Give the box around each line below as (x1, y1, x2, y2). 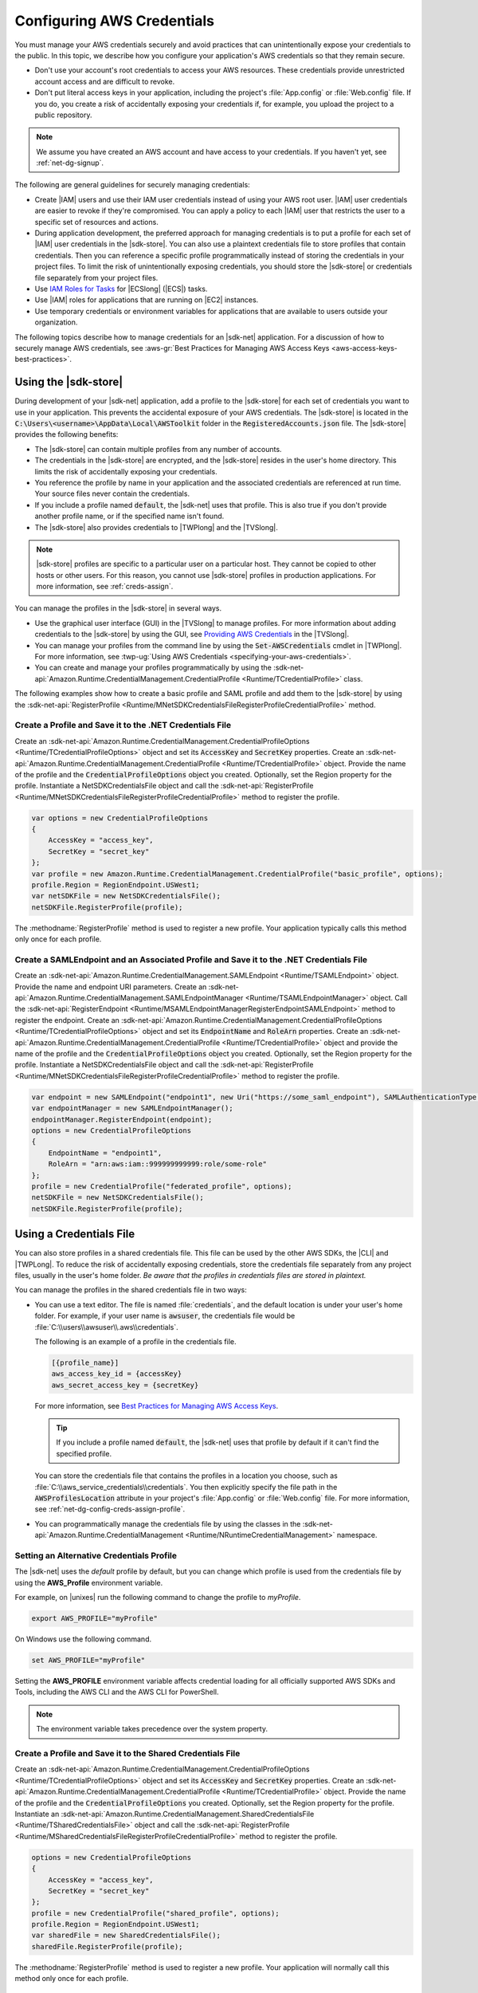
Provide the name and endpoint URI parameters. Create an (14, 981, 207, 992)
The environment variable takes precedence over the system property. (36, 1724, 268, 1734)
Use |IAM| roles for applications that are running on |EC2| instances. (34, 295, 259, 305)
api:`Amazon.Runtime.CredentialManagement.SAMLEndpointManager (14, 993, 244, 1003)
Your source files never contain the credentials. (34, 489, 190, 498)
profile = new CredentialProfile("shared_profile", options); (31, 1908, 280, 1917)
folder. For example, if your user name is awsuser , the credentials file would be (34, 1311, 296, 1321)
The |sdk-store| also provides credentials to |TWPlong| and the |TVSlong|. (34, 522, 279, 532)
